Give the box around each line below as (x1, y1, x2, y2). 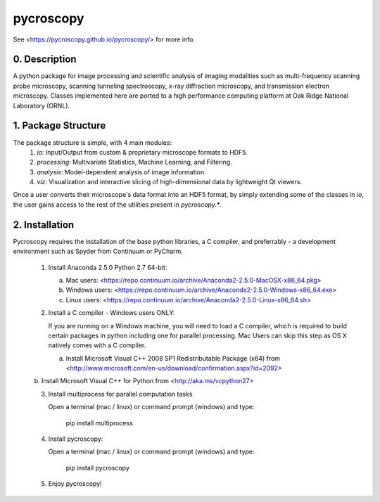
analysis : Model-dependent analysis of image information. (37, 167, 207, 176)
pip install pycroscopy (65, 463, 130, 472)
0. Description (13, 53, 77, 65)
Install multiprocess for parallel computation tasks (48, 390, 193, 398)
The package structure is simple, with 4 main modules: (13, 138, 172, 147)
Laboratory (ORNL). (13, 101, 70, 110)
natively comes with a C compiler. (48, 341, 146, 349)
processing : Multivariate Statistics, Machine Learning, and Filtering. (37, 158, 232, 167)
